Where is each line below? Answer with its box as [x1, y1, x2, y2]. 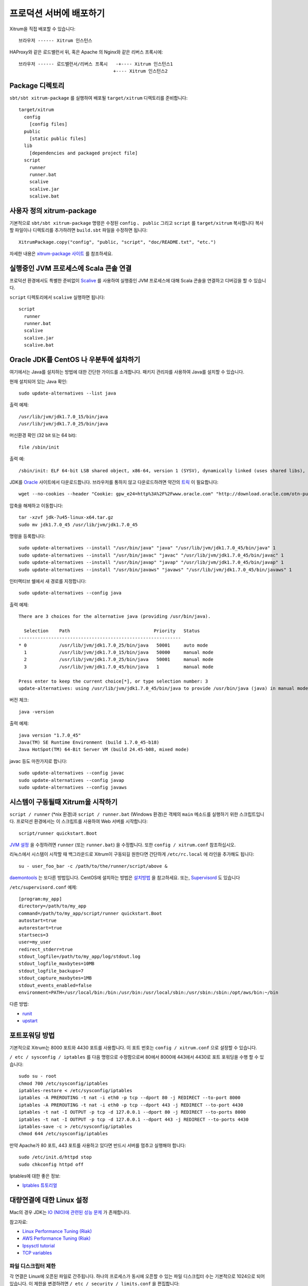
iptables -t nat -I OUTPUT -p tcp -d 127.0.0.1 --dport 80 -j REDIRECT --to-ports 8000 [18, 1109, 246, 1115]
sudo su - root [18, 1073, 57, 1079]
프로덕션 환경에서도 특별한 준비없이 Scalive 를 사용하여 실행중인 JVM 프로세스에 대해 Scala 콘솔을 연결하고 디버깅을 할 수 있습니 [9, 278, 266, 284]
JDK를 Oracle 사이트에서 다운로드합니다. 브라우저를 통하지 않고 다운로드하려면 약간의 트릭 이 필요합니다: [9, 479, 219, 486]
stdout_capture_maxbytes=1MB [18, 975, 92, 981]
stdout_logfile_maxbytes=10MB [18, 961, 95, 967]
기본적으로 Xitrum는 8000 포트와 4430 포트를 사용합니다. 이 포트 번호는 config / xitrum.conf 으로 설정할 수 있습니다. [9, 1045, 257, 1051]
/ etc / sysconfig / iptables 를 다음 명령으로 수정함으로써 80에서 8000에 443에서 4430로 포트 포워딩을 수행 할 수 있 [9, 1054, 264, 1060]
